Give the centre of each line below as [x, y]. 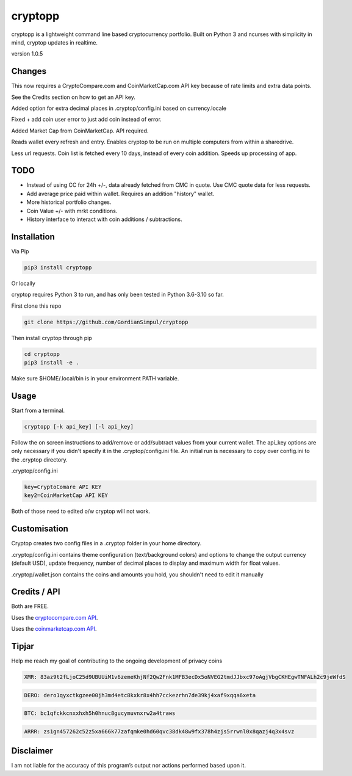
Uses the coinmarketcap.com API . [54, 629]
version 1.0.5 [27, 54]
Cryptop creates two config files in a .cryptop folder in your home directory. [106, 543]
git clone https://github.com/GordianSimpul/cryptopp [106, 322]
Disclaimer [32, 751]
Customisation [40, 529]
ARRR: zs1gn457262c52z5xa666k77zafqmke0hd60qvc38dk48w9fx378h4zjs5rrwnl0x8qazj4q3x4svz [159, 731]
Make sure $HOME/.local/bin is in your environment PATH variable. [95, 379]
